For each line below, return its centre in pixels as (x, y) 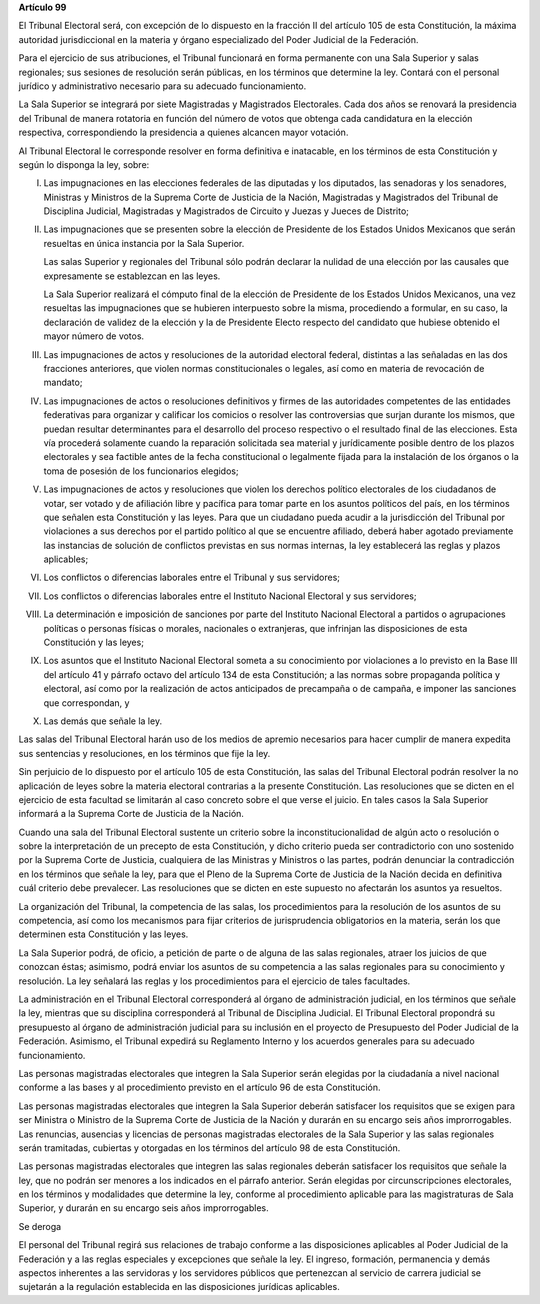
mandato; (63, 382)
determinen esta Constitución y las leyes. (103, 934)
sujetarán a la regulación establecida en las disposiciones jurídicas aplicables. (179, 1287)
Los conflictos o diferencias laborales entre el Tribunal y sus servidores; (191, 577)
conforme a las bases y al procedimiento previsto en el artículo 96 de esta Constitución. (199, 1087)
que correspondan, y (86, 702)
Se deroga (40, 1226)
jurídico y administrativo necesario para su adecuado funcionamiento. (162, 86)
